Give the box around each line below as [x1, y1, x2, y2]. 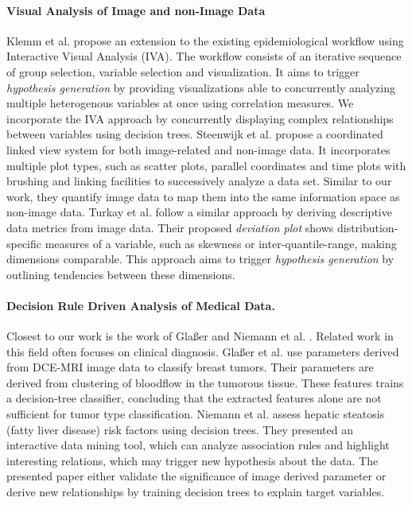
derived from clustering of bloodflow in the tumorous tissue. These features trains [6, 374, 404, 390]
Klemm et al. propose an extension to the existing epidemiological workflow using [6, 32, 404, 49]
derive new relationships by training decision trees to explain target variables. [6, 484, 385, 500]
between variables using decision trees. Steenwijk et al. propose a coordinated [6, 126, 383, 142]
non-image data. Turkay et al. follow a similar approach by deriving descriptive [6, 204, 392, 220]
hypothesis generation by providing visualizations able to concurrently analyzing [6, 79, 395, 95]
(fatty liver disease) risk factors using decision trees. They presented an [6, 421, 353, 437]
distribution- [336, 219, 398, 235]
